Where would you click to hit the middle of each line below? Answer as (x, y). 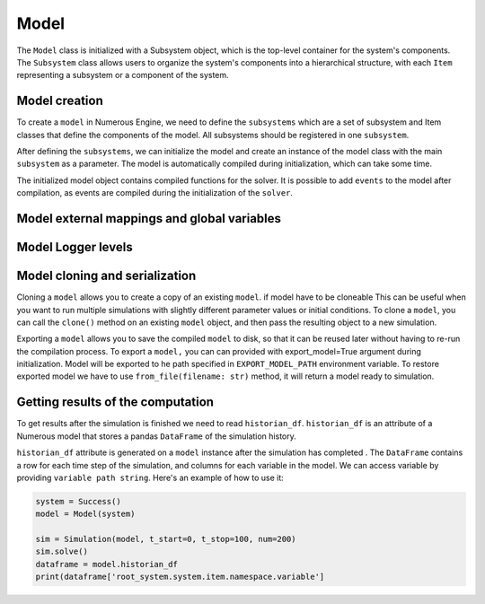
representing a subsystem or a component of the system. (123, 75)
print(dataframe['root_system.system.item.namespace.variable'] (180, 577)
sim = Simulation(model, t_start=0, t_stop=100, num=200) (166, 539)
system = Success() (78, 501)
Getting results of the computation (115, 403)
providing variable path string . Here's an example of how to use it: (150, 477)
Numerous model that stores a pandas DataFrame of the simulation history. (156, 436)
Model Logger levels (75, 247)
